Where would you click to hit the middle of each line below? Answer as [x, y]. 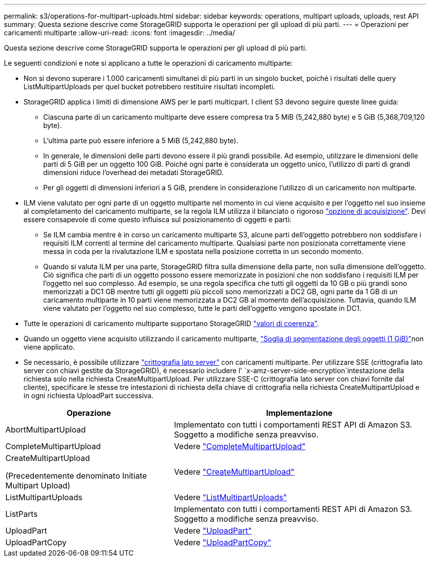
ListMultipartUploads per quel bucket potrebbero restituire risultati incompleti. [149, 87]
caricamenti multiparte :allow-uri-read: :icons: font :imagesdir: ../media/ [120, 33]
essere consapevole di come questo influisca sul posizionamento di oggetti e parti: [158, 219]
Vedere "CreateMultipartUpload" [234, 472]
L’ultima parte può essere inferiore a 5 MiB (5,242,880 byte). [141, 140]
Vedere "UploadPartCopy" [223, 542]
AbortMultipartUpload [46, 430]
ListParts [22, 514]
